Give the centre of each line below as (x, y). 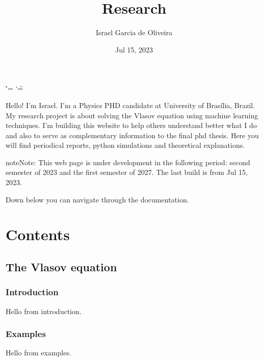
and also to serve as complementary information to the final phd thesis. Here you (132, 135)
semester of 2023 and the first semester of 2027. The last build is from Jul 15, (127, 172)
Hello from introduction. (44, 311)
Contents (38, 234)
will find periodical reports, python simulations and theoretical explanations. (125, 145)
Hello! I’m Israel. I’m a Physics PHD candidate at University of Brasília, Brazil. (130, 105)
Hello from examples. (38, 353)
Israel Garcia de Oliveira (134, 32)
